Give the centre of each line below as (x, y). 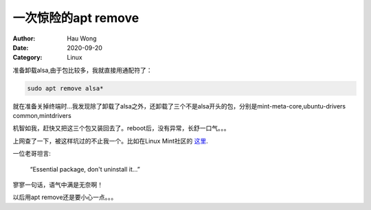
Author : (24, 38)
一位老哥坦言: (32, 154)
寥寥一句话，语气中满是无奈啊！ (58, 185)
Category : (27, 58)
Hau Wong (82, 38)
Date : (21, 47)
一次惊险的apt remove (76, 18)
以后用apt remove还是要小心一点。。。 (65, 197)
